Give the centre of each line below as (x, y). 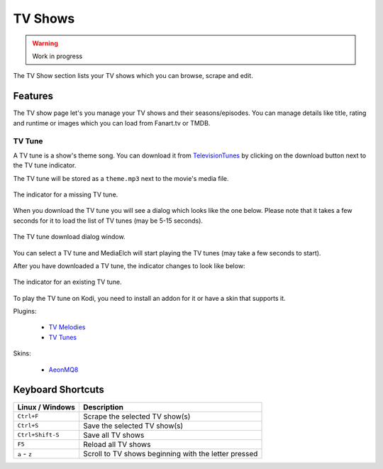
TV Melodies (67, 327)
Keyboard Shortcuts (59, 390)
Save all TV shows (113, 435)
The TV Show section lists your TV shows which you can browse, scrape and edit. (133, 76)
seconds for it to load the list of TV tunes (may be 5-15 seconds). (108, 221)
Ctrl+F (28, 416)
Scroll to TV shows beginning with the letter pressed (170, 453)
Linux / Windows (46, 407)
